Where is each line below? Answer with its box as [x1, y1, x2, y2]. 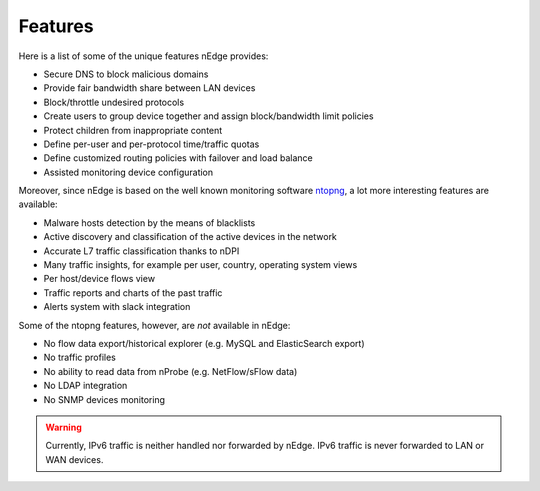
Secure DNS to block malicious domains [43, 68, 209, 80]
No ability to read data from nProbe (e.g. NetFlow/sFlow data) [43, 365, 298, 377]
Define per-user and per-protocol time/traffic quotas [43, 138, 260, 150]
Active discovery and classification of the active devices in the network [43, 231, 337, 243]
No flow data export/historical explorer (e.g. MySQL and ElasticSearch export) [43, 337, 365, 349]
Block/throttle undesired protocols [43, 96, 185, 108]
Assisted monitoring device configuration [43, 166, 214, 178]
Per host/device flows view [43, 273, 155, 285]
